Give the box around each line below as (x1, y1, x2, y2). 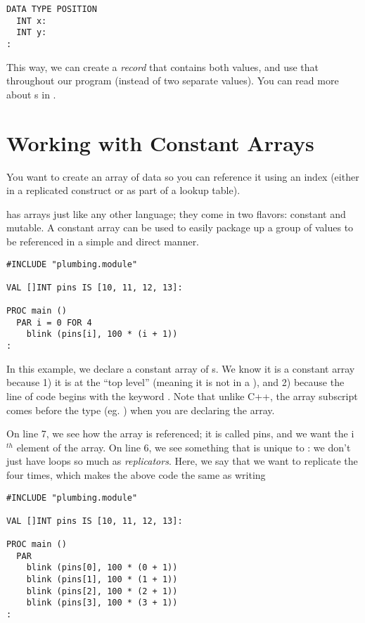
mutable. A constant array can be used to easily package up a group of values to (6, 220, 354, 235)
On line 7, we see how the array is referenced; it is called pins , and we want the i (6, 426, 354, 441)
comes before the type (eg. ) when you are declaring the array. (6, 402, 275, 417)
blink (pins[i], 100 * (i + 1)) (26, 329, 178, 340)
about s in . (6, 86, 56, 101)
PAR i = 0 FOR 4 (16, 317, 92, 328)
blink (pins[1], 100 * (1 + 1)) (26, 574, 178, 585)
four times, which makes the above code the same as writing (6, 467, 266, 482)
